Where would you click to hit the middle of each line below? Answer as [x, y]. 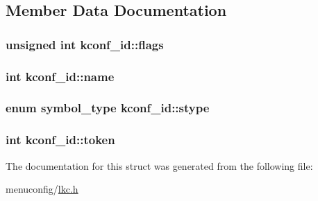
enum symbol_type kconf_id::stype [108, 108]
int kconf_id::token [60, 140]
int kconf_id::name [60, 76]
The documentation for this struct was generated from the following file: [159, 165]
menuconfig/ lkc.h [42, 189]
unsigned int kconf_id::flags [85, 44]
